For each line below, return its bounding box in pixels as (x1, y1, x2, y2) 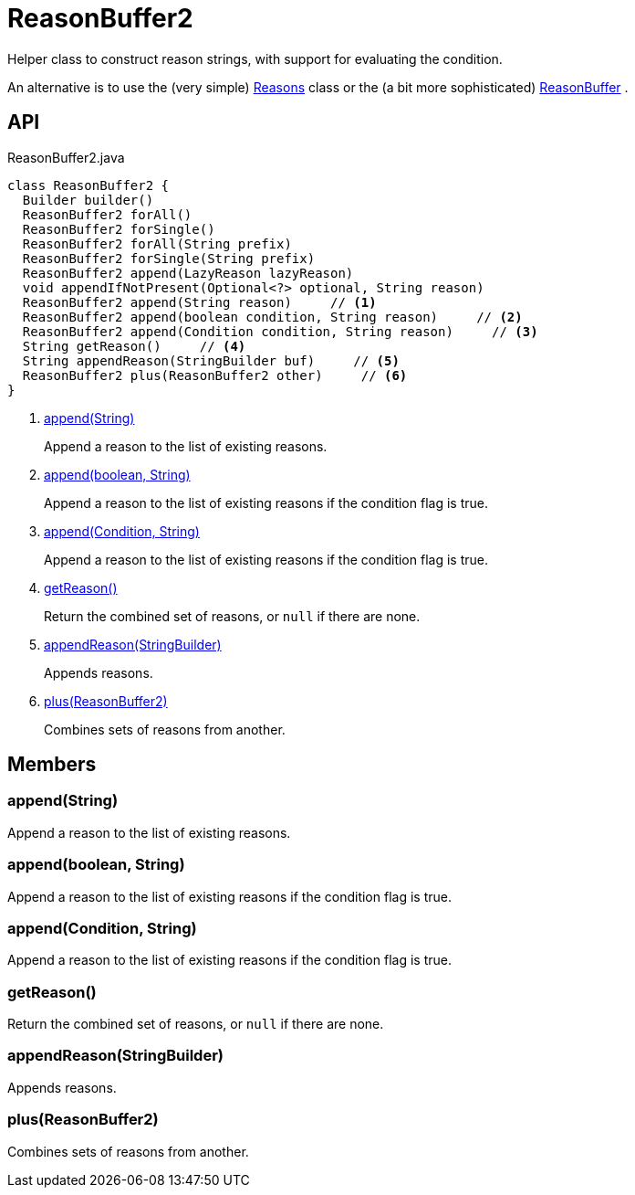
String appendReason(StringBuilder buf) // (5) (22, 353, 400, 368)
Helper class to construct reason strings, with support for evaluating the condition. (7, 50, 503, 67)
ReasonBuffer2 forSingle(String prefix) (22, 250, 316, 266)
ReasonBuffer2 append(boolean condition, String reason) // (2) (22, 309, 523, 324)
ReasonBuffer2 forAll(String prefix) (22, 236, 292, 251)
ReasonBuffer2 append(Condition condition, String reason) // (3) (22, 323, 538, 339)
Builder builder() (22, 192, 154, 207)
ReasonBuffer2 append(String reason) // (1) (22, 294, 377, 310)
